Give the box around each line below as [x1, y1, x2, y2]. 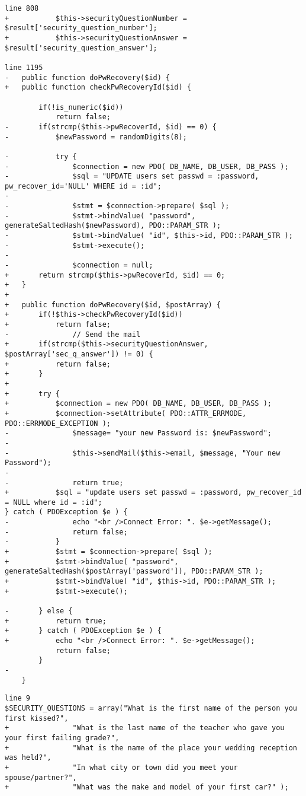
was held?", [5, 753, 51, 762]
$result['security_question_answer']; [5, 43, 157, 52]
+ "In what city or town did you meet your [5, 763, 238, 772]
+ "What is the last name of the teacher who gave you [5, 724, 285, 733]
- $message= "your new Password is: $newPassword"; [5, 429, 272, 438]
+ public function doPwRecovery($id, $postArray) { [5, 300, 221, 309]
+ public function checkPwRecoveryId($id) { [5, 83, 191, 92]
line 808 [5, 4, 39, 12]
